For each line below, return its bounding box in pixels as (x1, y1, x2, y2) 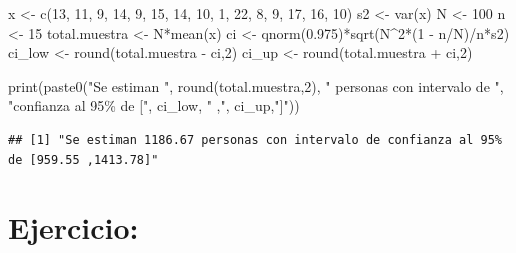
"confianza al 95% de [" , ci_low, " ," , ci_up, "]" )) (8, 95, 300, 116)
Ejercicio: (8, 207, 139, 248)
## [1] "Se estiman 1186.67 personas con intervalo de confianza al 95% (8, 132, 502, 147)
